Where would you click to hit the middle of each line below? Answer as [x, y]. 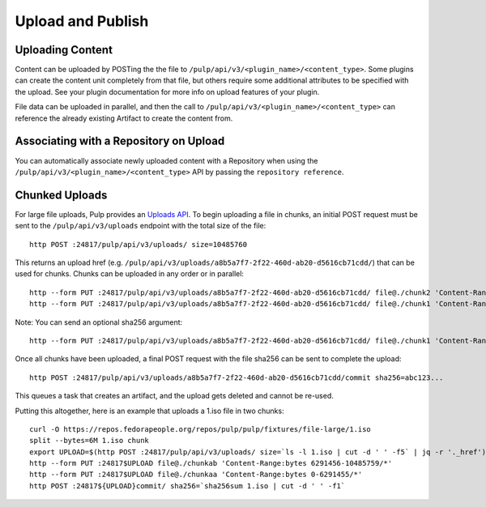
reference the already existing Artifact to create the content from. [124, 118]
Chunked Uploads [61, 195]
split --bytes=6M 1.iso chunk [90, 441]
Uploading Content [64, 50]
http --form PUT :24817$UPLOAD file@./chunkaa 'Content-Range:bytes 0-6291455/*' [196, 475]
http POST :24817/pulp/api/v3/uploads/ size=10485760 [138, 244]
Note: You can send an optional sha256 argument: [99, 322]
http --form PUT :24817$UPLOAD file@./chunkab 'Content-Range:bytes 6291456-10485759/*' [211, 463]
